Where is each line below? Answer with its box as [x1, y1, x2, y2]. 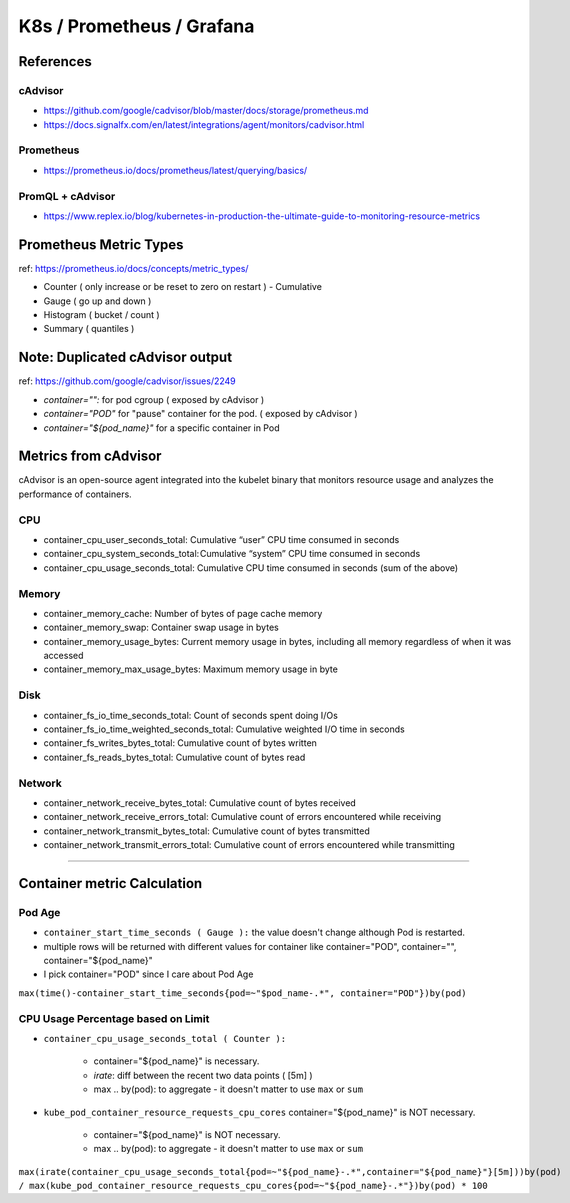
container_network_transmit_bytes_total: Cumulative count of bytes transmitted [43, 825, 370, 837]
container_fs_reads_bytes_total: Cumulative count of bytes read [43, 751, 306, 763]
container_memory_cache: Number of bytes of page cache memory [43, 607, 323, 619]
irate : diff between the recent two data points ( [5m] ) [93, 1069, 314, 1081]
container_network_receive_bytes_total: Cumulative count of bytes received [43, 796, 357, 809]
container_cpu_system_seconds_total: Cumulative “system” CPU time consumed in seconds [43, 548, 421, 560]
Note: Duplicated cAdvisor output [18, 349, 233, 366]
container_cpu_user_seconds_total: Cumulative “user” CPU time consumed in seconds [43, 533, 400, 545]
